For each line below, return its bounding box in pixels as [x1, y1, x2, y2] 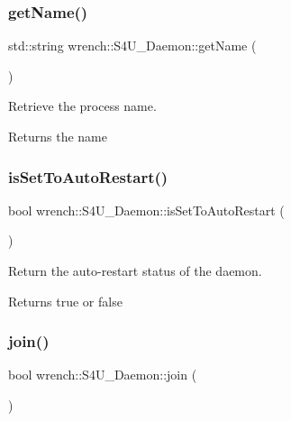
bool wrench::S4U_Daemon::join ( [8, 365, 197, 384]
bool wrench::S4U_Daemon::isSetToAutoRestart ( [8, 200, 285, 219]
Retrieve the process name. [8, 96, 157, 115]
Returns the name [8, 127, 107, 145]
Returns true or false [8, 291, 123, 310]
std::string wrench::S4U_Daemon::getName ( [8, 36, 257, 55]
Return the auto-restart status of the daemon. [8, 261, 262, 279]
